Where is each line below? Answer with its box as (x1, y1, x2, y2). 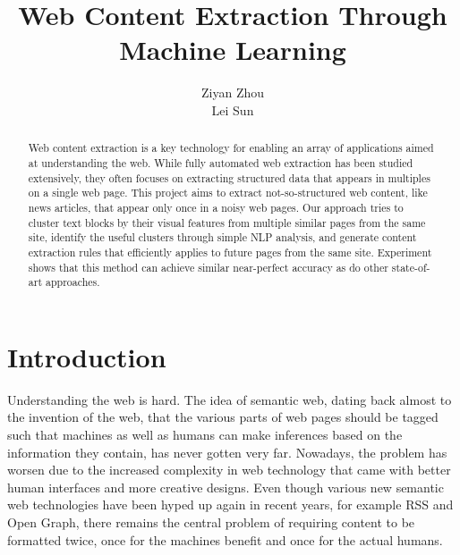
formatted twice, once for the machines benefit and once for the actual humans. (7, 530, 443, 549)
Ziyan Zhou (200, 83, 264, 102)
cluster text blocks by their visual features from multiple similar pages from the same (28, 214, 426, 230)
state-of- (391, 259, 430, 274)
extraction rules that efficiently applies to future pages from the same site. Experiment (28, 244, 432, 259)
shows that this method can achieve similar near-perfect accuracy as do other (28, 259, 388, 274)
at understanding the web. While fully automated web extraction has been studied (28, 155, 413, 170)
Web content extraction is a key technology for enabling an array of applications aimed (28, 140, 434, 156)
